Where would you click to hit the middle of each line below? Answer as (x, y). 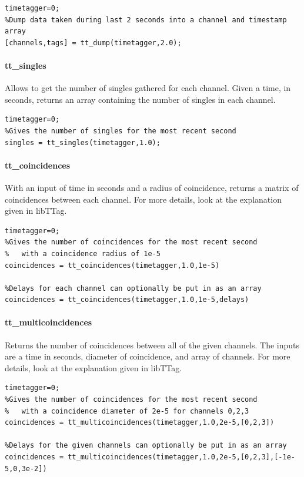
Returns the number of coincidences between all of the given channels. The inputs (152, 345)
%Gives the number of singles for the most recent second (121, 131)
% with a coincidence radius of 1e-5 (83, 253)
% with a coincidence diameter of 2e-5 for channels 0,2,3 (127, 411)
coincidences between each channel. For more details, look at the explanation (143, 199)
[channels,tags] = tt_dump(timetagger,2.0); (93, 43)
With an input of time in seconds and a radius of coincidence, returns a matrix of (152, 187)
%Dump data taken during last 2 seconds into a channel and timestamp (146, 20)
